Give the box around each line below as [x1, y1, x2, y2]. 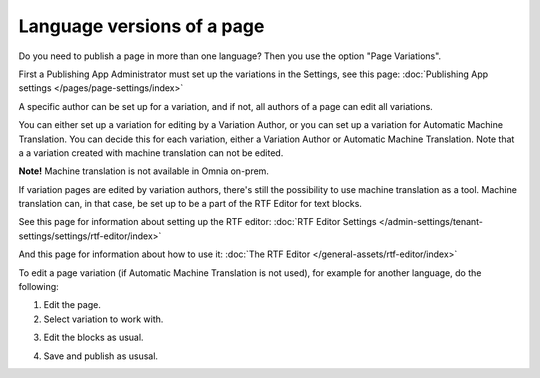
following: [18, 281, 59, 293]
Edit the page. [43, 299, 102, 311]
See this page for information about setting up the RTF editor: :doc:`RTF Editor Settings [18, 216, 377, 228]
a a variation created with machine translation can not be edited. [18, 146, 284, 159]
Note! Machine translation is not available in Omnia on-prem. [18, 165, 270, 177]
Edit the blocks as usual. [43, 331, 144, 344]
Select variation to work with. [43, 313, 164, 325]
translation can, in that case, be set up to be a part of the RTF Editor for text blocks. [18, 198, 362, 210]
